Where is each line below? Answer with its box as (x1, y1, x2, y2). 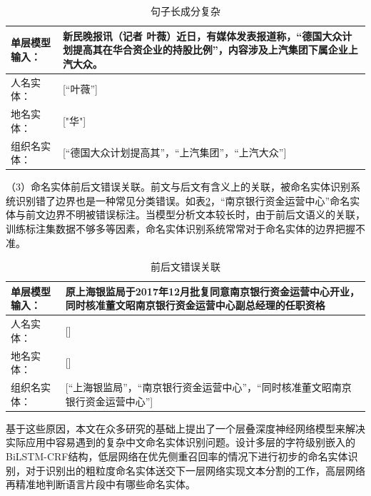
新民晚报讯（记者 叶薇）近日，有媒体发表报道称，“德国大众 (62, 28, 342, 43)
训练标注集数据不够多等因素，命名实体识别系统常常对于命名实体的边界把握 (6, 221, 355, 236)
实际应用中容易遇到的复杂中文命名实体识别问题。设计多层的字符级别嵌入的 (6, 435, 355, 450)
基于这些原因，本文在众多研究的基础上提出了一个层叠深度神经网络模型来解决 (6, 420, 365, 435)
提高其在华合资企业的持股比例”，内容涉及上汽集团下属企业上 (72, 42, 358, 57)
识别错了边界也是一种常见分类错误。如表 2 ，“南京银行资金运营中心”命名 (15, 193, 350, 208)
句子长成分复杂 (151, 4, 220, 18)
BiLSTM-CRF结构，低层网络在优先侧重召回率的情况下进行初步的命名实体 (6, 448, 348, 463)
